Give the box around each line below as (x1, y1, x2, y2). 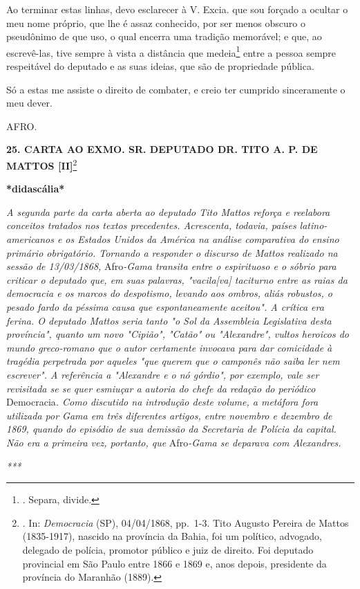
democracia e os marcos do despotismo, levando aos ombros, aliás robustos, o (6, 286, 332, 300)
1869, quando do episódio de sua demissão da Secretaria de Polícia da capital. (6, 422, 337, 436)
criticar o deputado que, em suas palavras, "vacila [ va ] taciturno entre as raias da (6, 272, 348, 287)
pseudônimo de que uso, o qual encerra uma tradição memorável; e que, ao (6, 29, 322, 44)
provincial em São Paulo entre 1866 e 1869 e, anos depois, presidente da (22, 556, 327, 570)
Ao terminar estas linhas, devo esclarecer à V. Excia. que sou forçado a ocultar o (6, 2, 348, 16)
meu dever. (6, 96, 53, 110)
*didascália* (6, 181, 65, 196)
